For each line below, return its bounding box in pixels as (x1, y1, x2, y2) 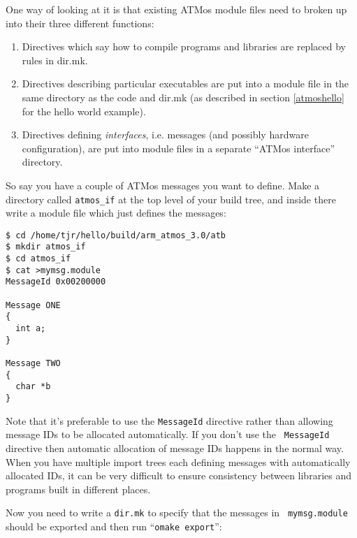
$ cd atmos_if (6, 254, 71, 264)
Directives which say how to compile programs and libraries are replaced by (22, 39, 346, 54)
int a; (15, 323, 46, 334)
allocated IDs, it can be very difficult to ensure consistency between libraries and (6, 468, 351, 483)
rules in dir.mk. (22, 52, 88, 67)
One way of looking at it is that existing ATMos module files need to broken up (6, 2, 347, 16)
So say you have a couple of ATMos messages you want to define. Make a (6, 177, 320, 192)
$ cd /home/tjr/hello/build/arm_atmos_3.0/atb (6, 230, 226, 240)
